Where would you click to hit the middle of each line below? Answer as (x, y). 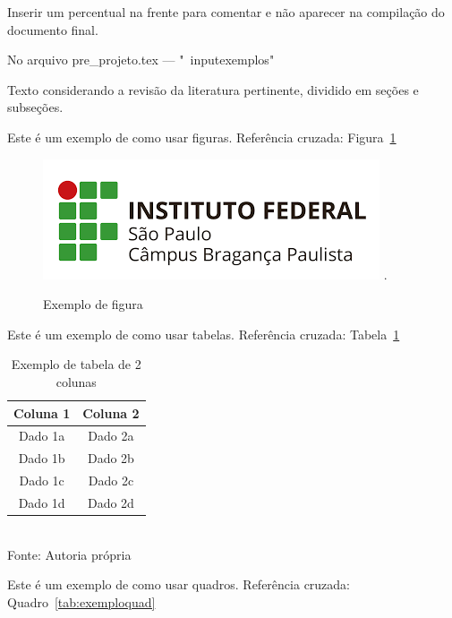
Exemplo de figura (93, 304)
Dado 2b (111, 458)
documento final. (53, 29)
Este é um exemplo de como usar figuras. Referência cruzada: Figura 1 (202, 137)
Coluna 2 (111, 412)
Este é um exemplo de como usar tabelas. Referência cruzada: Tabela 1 (204, 334)
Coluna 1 (42, 412)
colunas (76, 381)
